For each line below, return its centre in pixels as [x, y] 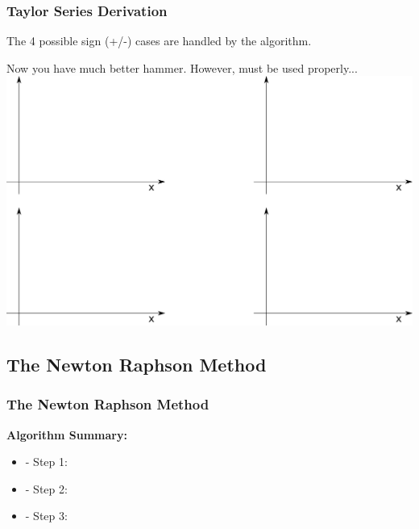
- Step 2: [46, 488]
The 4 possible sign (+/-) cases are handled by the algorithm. [159, 41]
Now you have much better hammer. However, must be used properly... [182, 67]
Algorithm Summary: [67, 434]
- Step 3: [46, 516]
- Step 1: [46, 462]
